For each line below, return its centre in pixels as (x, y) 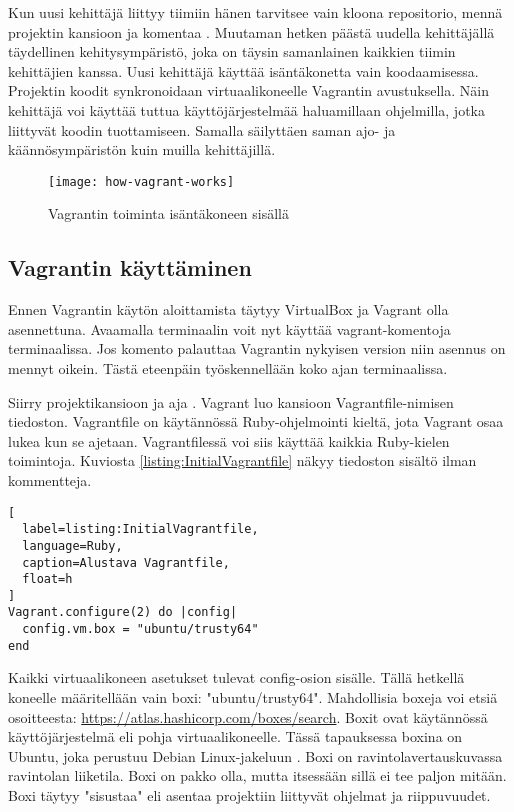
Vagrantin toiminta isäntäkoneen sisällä (169, 213)
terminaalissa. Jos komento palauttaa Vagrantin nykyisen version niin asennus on (257, 348)
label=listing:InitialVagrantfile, (140, 529)
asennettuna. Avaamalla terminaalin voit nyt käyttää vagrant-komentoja (229, 328)
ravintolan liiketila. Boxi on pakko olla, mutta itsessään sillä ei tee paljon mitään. (257, 775)
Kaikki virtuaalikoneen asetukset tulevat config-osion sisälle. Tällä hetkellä (236, 677)
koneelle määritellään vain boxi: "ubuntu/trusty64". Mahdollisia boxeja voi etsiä (253, 697)
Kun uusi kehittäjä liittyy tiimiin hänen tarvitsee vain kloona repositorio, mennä (255, 12)
